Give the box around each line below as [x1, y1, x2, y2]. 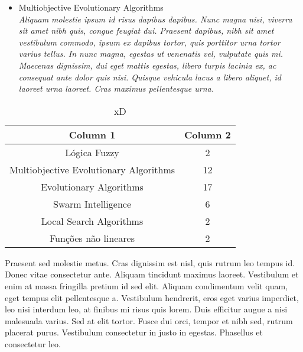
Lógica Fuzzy [65, 145, 119, 159]
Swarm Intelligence [53, 196, 132, 211]
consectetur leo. [5, 337, 61, 350]
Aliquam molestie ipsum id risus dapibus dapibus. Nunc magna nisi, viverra [18, 12, 292, 25]
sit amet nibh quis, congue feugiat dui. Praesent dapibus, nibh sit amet [18, 24, 274, 37]
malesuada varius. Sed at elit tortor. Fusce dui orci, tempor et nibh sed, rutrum [5, 314, 293, 327]
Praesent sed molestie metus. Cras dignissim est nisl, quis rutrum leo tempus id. [5, 256, 295, 269]
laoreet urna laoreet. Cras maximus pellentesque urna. [18, 82, 214, 95]
